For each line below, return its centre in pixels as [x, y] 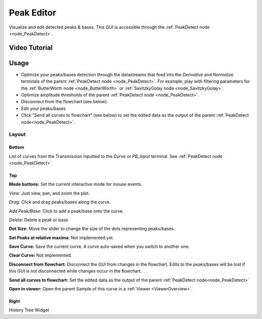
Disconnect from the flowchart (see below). [65, 102]
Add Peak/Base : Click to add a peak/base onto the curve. [66, 211]
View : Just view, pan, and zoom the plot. [49, 193]
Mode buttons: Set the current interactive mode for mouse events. [76, 184]
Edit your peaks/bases [43, 108]
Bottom [16, 147]
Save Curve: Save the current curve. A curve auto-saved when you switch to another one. [99, 246]
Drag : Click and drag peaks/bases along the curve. [60, 202]
